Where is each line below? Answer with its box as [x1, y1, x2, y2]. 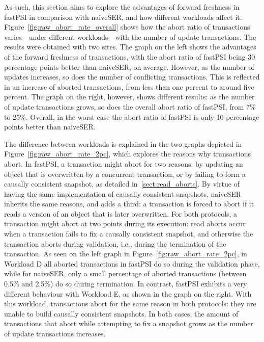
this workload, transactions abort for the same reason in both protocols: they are [4, 298, 256, 309]
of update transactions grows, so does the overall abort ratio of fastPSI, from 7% [4, 101, 256, 112]
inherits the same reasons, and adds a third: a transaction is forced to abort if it [4, 198, 254, 209]
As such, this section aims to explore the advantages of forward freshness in [4, 2, 240, 12]
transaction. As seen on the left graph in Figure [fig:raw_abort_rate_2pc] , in [4, 248, 247, 259]
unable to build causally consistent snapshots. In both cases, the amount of [4, 308, 239, 319]
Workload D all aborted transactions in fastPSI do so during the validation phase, [4, 258, 260, 269]
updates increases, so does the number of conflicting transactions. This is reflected [4, 71, 260, 82]
